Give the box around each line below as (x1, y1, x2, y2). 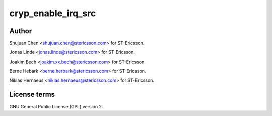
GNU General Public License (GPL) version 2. (9, 103, 103, 109)
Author (9, 27, 32, 35)
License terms (9, 90, 55, 99)
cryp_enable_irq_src (9, 8, 96, 19)
